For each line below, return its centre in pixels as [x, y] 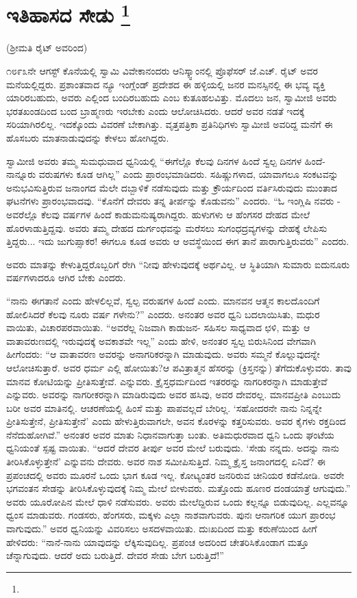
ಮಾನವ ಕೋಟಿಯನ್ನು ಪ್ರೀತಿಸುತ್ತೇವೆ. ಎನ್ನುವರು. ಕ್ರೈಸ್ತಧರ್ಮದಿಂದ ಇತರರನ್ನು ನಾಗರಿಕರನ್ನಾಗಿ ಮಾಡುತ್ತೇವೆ [167, 381]
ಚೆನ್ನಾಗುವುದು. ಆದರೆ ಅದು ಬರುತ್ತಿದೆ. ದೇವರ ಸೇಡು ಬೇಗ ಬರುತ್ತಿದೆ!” [115, 555]
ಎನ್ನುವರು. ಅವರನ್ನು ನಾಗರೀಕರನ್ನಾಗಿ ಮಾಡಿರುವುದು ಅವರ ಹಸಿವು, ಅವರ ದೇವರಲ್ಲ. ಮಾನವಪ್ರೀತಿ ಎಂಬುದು [174, 394]
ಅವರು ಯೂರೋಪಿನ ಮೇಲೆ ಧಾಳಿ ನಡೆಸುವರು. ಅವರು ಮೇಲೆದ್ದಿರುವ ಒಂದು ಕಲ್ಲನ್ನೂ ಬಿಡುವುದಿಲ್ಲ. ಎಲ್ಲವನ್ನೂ [178, 501]
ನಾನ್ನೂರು [21, 174]
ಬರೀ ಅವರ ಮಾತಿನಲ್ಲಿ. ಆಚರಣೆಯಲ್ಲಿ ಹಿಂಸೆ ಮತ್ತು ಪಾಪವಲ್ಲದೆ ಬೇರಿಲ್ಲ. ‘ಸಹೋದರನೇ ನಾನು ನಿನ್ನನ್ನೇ [164, 407]
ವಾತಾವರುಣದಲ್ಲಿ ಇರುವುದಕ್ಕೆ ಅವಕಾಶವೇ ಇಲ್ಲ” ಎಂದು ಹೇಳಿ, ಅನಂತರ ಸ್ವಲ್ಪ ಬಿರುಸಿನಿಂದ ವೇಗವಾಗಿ [161, 340]
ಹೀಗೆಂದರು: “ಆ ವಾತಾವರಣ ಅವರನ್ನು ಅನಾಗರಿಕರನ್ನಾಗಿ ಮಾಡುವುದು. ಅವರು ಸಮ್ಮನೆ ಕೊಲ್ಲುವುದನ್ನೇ [163, 354]
